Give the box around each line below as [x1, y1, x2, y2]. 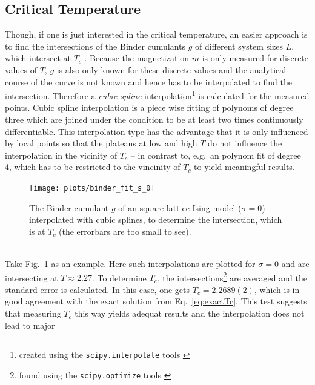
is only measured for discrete [202, 51, 309, 64]
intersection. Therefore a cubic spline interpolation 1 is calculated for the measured [5, 88, 310, 102]
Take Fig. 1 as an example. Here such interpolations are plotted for [5, 257, 256, 270]
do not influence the [208, 137, 282, 150]
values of [5, 63, 37, 76]
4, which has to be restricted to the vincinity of [5, 160, 181, 173]
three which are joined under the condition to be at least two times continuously [5, 113, 303, 126]
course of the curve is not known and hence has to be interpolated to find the [5, 75, 293, 88]
